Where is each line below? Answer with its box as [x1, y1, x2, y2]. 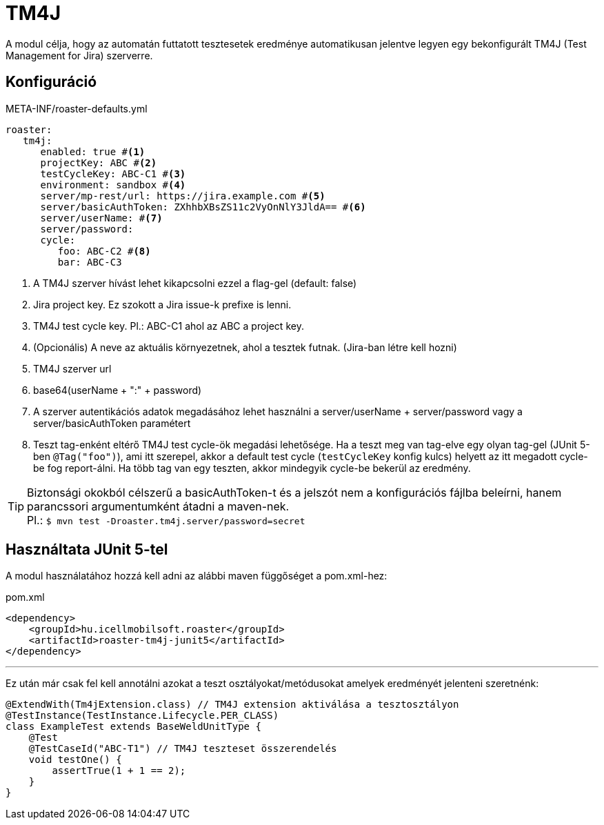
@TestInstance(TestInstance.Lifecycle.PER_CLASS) [6, 710, 279, 722]
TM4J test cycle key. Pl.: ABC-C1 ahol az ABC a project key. [33, 319, 304, 332]
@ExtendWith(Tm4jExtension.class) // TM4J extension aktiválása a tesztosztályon [6, 699, 459, 710]
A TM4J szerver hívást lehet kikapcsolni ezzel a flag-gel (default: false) [33, 277, 357, 289]
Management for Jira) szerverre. [6, 49, 153, 61]
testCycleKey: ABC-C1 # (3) [40, 168, 186, 179]
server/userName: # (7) [40, 212, 163, 223]
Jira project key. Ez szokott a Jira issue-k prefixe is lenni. [33, 298, 292, 310]
